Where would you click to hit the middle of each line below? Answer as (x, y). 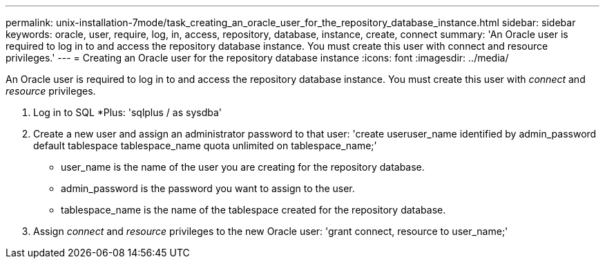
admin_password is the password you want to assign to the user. (208, 188)
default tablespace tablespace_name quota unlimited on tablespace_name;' (205, 145)
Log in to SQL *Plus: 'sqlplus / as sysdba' (128, 112)
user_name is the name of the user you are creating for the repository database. (243, 167)
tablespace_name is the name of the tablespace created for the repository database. (253, 210)
